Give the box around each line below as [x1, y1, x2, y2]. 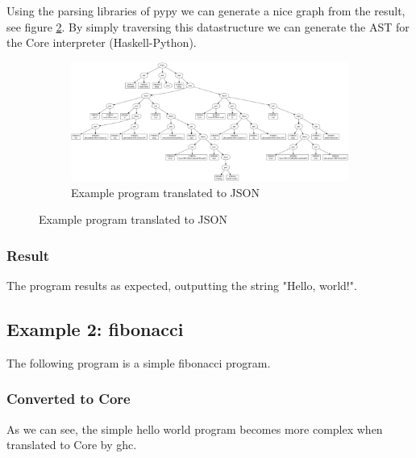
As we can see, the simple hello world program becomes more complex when [6, 420, 383, 437]
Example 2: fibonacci [6, 316, 184, 341]
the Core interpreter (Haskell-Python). [6, 34, 197, 51]
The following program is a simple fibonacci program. [6, 354, 271, 371]
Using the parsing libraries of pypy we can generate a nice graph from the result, [6, 2, 406, 19]
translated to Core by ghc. [6, 436, 137, 453]
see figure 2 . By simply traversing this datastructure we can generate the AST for [6, 18, 410, 35]
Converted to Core [6, 389, 131, 409]
